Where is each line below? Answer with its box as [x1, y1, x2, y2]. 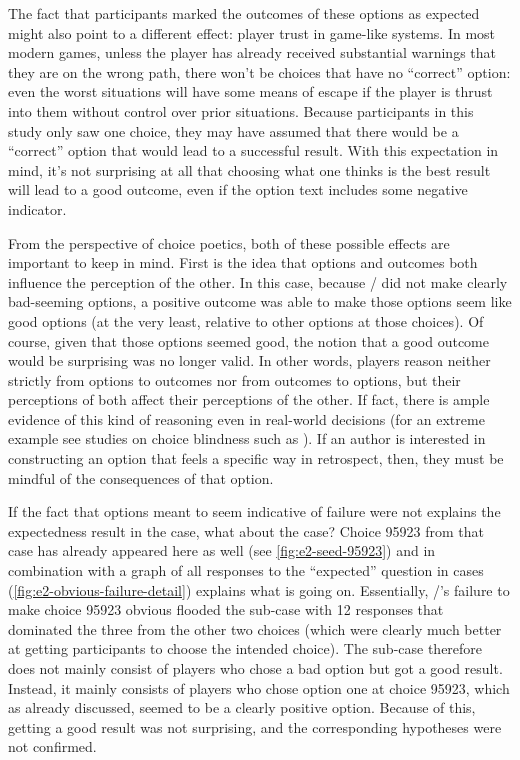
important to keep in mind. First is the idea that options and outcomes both [8, 252, 478, 273]
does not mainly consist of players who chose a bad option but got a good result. [8, 658, 503, 678]
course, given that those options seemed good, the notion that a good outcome [8, 330, 489, 351]
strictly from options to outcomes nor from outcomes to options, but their [8, 369, 461, 390]
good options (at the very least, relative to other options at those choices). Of [8, 310, 484, 331]
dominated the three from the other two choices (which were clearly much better [8, 618, 502, 639]
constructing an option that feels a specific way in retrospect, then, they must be [8, 448, 504, 469]
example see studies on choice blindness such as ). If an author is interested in [8, 428, 486, 449]
